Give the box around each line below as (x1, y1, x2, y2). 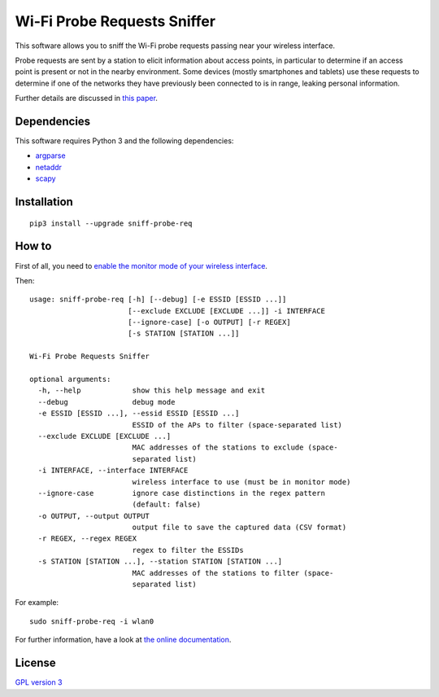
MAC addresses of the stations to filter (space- (132, 568, 334, 577)
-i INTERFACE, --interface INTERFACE (37, 466, 189, 476)
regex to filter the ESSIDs (132, 546, 244, 555)
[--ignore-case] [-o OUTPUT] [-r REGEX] (127, 318, 292, 327)
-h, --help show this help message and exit (37, 386, 266, 395)
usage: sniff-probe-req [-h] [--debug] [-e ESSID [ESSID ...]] (29, 295, 287, 305)
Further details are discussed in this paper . (15, 94, 159, 103)
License (15, 656, 56, 670)
